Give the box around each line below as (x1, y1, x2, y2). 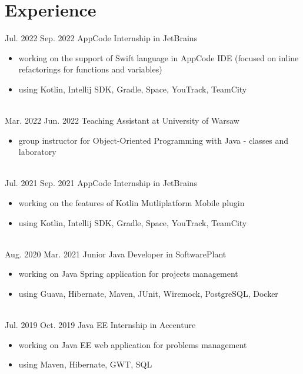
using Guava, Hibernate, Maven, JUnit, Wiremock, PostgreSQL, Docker (18, 287, 278, 300)
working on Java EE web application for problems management (18, 338, 247, 350)
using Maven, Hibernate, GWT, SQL (18, 358, 152, 370)
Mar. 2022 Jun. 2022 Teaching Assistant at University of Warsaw (5, 114, 239, 127)
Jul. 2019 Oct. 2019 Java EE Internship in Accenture (5, 319, 196, 331)
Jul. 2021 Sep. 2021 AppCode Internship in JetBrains (5, 177, 198, 189)
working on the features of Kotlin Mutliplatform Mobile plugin (18, 197, 245, 209)
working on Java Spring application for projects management (18, 267, 238, 280)
